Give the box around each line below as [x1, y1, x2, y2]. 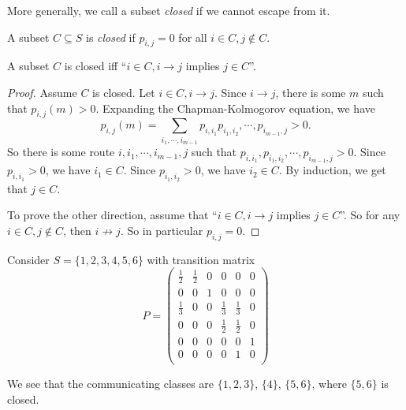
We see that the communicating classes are [7, 375, 214, 392]
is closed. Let [92, 84, 155, 100]
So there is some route [7, 143, 115, 160]
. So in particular [120, 222, 203, 238]
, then [63, 222, 91, 238]
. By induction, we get [278, 162, 386, 178]
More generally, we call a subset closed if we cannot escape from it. [7, 2, 330, 18]
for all [178, 28, 207, 45]
